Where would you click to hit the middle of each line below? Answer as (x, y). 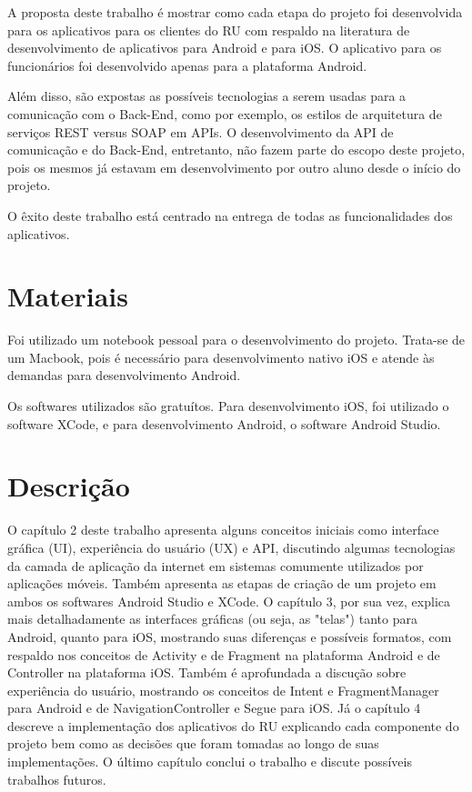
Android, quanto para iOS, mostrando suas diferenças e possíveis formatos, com (230, 636)
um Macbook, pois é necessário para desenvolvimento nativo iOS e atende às (221, 357)
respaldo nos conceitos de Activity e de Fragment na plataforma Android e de (224, 654)
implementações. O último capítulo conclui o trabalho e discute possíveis (210, 762)
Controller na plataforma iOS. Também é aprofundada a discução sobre (207, 672)
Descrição (69, 486)
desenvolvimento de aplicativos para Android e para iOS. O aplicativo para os (225, 48)
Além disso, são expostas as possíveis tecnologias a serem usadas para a (207, 96)
